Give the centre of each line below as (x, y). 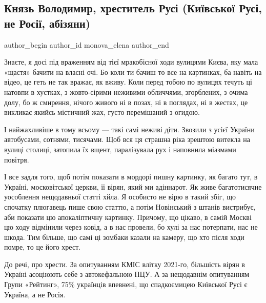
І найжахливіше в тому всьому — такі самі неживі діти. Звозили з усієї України (129, 129)
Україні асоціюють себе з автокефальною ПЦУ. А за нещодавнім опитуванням (127, 274)
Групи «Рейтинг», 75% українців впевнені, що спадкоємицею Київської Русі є (126, 284)
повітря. (17, 159)
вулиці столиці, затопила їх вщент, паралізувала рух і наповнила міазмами (120, 149)
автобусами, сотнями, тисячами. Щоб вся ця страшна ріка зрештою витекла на (127, 139)
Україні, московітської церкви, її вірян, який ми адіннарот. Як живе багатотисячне (133, 186)
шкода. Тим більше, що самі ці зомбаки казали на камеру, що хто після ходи (124, 237)
